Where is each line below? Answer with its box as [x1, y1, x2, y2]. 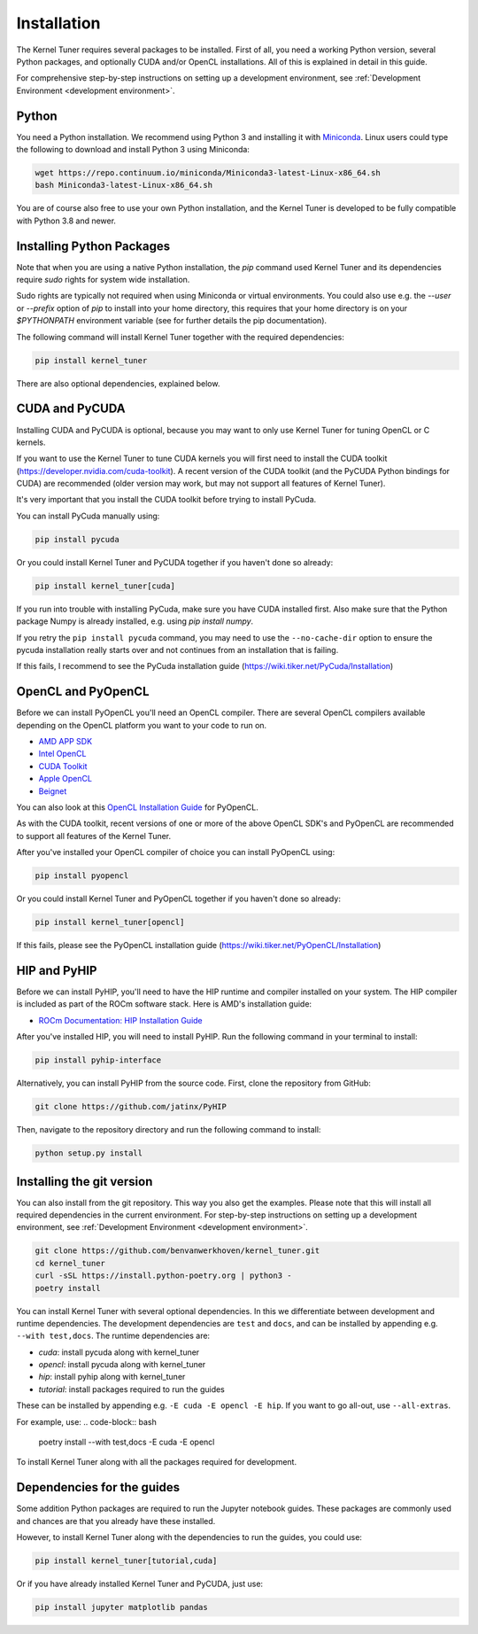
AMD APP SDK [38, 736, 93, 747]
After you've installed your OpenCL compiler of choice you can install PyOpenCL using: [16, 847, 335, 858]
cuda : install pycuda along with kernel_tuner [38, 1347, 200, 1358]
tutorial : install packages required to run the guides [38, 1383, 226, 1395]
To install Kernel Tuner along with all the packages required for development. [16, 1457, 297, 1467]
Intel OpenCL [38, 749, 87, 759]
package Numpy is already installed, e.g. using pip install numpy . [16, 616, 254, 626]
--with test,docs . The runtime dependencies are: [16, 1330, 211, 1342]
